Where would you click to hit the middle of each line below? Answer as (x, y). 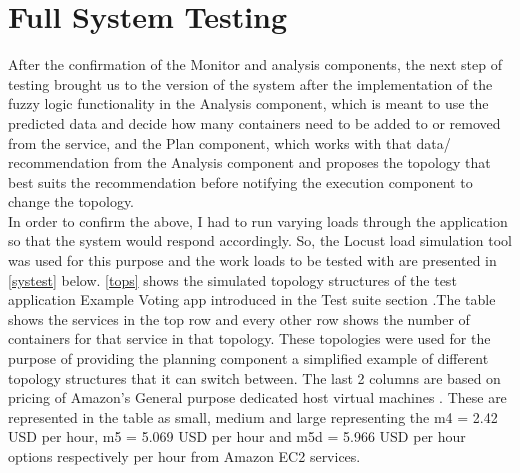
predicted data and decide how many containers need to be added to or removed (254, 122)
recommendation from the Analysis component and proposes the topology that (249, 162)
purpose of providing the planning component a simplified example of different (248, 358)
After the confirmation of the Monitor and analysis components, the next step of (255, 64)
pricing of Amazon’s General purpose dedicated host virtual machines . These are (257, 397)
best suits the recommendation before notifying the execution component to (240, 181)
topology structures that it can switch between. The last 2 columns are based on (254, 377)
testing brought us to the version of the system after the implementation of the (250, 83)
